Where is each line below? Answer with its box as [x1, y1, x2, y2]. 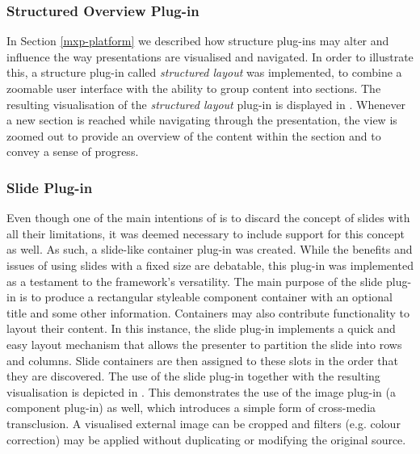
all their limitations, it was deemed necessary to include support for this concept [6, 225, 405, 242]
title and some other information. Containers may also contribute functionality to [6, 304, 409, 321]
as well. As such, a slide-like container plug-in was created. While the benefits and [6, 241, 413, 258]
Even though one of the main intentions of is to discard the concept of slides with [6, 209, 410, 226]
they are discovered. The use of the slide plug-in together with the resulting [6, 368, 380, 385]
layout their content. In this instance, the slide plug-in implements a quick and [6, 320, 396, 337]
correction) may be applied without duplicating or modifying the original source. [6, 431, 406, 448]
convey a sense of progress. [6, 143, 139, 160]
